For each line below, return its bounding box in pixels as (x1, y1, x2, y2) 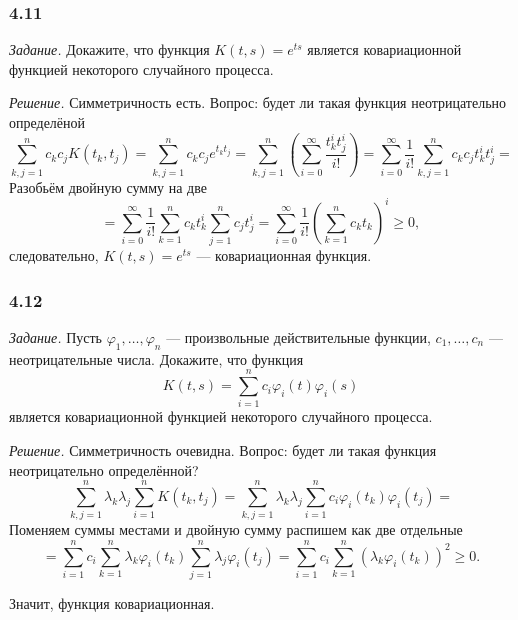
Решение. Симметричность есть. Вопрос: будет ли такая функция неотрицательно (9, 92, 507, 113)
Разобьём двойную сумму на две (9, 176, 207, 197)
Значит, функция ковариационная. (9, 593, 215, 613)
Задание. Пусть (9, 326, 102, 347)
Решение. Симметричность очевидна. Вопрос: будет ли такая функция (9, 439, 437, 460)
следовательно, (9, 245, 99, 266)
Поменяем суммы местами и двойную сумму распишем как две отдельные (9, 519, 463, 540)
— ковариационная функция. (196, 245, 372, 266)
